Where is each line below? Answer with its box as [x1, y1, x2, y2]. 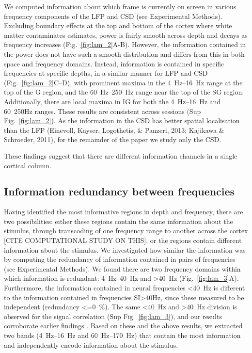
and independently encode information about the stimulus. [4, 339, 178, 350]
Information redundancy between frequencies [4, 184, 235, 199]
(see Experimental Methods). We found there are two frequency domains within [4, 263, 241, 273]
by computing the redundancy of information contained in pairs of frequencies [4, 254, 236, 264]
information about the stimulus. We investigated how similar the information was [4, 244, 246, 255]
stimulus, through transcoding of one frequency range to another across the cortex [4, 225, 248, 236]
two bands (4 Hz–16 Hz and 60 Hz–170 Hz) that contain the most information [4, 330, 241, 340]
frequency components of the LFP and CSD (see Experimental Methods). [4, 11, 222, 21]
